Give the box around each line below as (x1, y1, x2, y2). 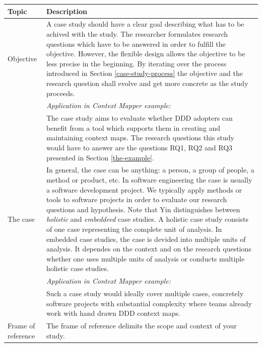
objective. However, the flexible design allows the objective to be (46, 48, 245, 59)
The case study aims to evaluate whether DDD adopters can (46, 113, 233, 123)
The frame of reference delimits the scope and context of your (46, 320, 237, 331)
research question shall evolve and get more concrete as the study (46, 77, 248, 88)
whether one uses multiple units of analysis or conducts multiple (46, 253, 245, 264)
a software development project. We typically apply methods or (46, 184, 242, 195)
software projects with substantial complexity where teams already (46, 298, 252, 308)
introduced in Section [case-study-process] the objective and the (46, 68, 243, 78)
